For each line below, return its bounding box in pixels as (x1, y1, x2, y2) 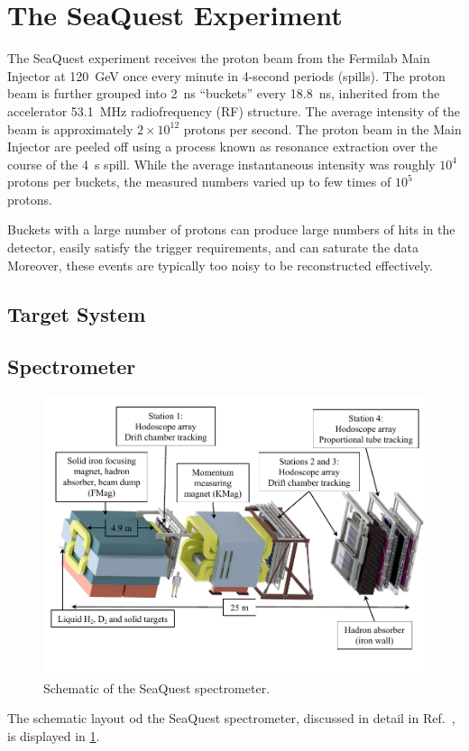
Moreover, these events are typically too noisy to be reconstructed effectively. (7, 255, 433, 274)
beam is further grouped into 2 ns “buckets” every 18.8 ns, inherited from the (7, 84, 440, 103)
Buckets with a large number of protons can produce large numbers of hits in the (7, 220, 455, 239)
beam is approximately (7, 119, 133, 138)
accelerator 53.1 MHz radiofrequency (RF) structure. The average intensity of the (7, 101, 461, 120)
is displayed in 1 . (7, 727, 100, 746)
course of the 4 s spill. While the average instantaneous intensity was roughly (7, 154, 436, 173)
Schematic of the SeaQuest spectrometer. (43, 678, 271, 697)
